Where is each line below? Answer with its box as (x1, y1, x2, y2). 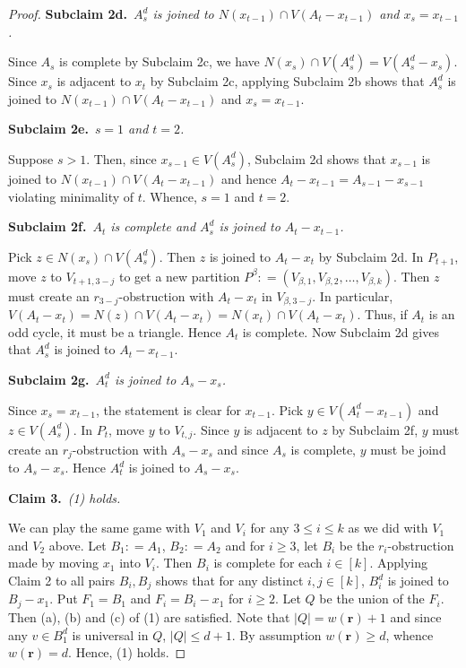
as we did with (348, 518, 428, 537)
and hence (220, 169, 277, 187)
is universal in (72, 625, 149, 644)
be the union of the (319, 589, 425, 608)
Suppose (8, 149, 54, 168)
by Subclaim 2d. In (318, 247, 424, 265)
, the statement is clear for (95, 400, 241, 419)
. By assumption (231, 625, 322, 644)
